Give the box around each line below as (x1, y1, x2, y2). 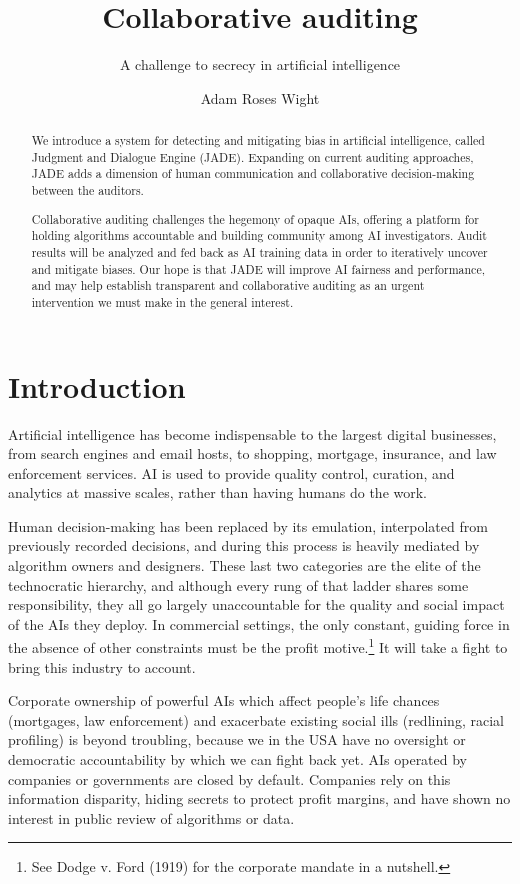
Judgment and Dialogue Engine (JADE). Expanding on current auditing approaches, (31, 148, 474, 165)
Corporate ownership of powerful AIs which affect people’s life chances (8, 690, 440, 711)
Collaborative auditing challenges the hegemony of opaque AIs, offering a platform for (31, 210, 479, 227)
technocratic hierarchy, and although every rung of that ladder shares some (8, 574, 469, 595)
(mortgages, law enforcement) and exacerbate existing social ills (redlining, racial (8, 709, 504, 730)
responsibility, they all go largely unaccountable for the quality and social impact (8, 594, 505, 615)
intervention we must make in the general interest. (31, 293, 294, 310)
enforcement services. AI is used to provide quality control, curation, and (8, 462, 455, 483)
